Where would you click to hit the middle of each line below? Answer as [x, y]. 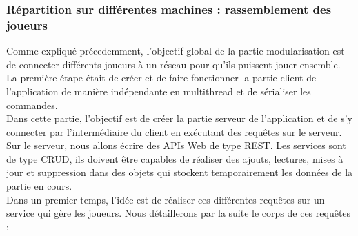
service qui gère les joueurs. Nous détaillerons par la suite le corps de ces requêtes [179, 213]
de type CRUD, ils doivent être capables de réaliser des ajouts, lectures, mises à [175, 158]
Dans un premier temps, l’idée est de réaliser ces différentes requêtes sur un [166, 199]
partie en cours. [39, 186]
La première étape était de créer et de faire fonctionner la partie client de [161, 78]
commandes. [32, 105]
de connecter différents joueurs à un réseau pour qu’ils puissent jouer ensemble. [173, 64]
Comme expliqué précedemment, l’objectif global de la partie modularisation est [176, 51]
